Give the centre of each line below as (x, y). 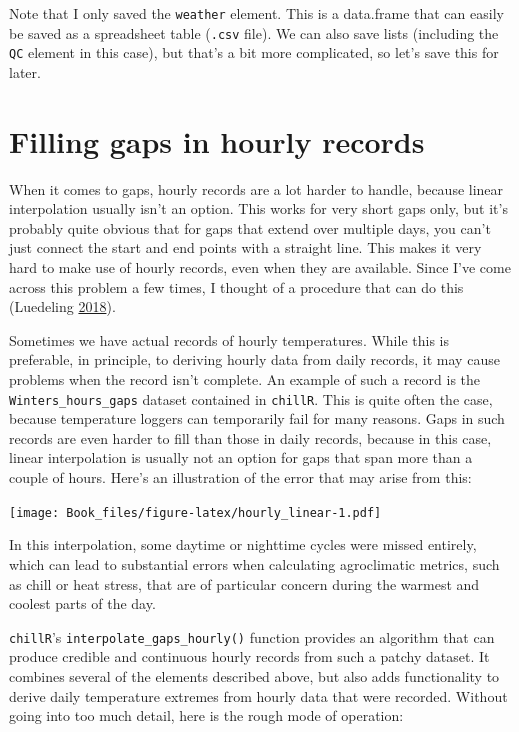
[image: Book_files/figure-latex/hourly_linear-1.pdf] (195, 512)
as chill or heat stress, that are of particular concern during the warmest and (244, 583)
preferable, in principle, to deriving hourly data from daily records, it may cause (254, 359)
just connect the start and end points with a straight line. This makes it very (245, 247)
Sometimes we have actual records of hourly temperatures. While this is (229, 339)
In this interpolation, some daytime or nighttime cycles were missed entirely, (243, 544)
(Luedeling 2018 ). (62, 306)
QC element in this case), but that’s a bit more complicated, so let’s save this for (254, 52)
